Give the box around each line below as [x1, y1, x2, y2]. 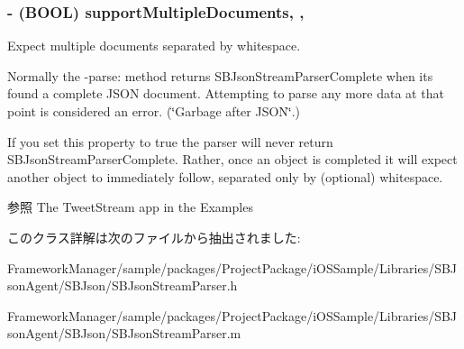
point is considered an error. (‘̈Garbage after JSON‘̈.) [7, 102, 301, 120]
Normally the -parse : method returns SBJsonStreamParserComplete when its [7, 66, 433, 85]
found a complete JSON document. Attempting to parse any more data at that [7, 84, 444, 103]
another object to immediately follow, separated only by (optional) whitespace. [7, 167, 443, 186]
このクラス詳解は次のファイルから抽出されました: [7, 227, 301, 246]
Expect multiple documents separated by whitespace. [7, 36, 301, 55]
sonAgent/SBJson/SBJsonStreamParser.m [7, 324, 241, 343]
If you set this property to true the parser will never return [7, 132, 333, 151]
